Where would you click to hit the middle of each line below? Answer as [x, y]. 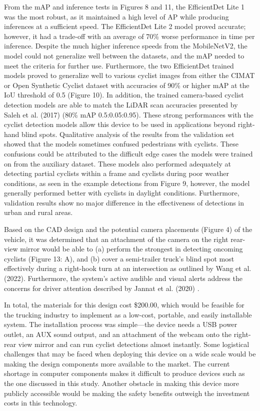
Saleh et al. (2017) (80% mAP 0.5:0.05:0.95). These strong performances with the [129, 114]
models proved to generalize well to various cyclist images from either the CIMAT [129, 75]
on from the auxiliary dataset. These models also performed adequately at [117, 163]
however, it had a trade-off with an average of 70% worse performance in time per [129, 36]
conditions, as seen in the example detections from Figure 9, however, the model [127, 183]
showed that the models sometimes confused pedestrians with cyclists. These [121, 144]
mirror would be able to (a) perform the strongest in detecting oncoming [131, 249]
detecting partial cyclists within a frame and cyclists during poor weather [117, 173]
